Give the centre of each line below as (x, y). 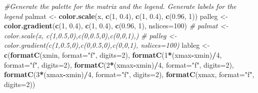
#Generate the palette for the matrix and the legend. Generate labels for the (120, 6)
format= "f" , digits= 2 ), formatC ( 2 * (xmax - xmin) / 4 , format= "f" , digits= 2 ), (119, 64)
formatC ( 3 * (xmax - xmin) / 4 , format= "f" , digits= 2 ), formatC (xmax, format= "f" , (129, 74)
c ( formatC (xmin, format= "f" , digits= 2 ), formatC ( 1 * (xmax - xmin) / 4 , (113, 54)
